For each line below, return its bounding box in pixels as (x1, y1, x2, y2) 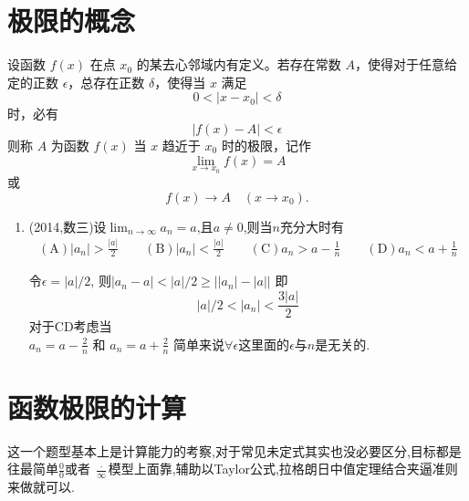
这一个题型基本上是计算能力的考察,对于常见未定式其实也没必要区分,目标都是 (7, 441, 462, 460)
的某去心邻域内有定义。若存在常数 (136, 55, 341, 74)
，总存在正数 (68, 72, 145, 91)
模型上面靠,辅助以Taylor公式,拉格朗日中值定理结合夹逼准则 (108, 459, 458, 478)
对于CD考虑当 (28, 317, 112, 336)
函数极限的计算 (7, 388, 187, 425)
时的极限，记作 (221, 135, 311, 154)
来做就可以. (7, 477, 75, 496)
